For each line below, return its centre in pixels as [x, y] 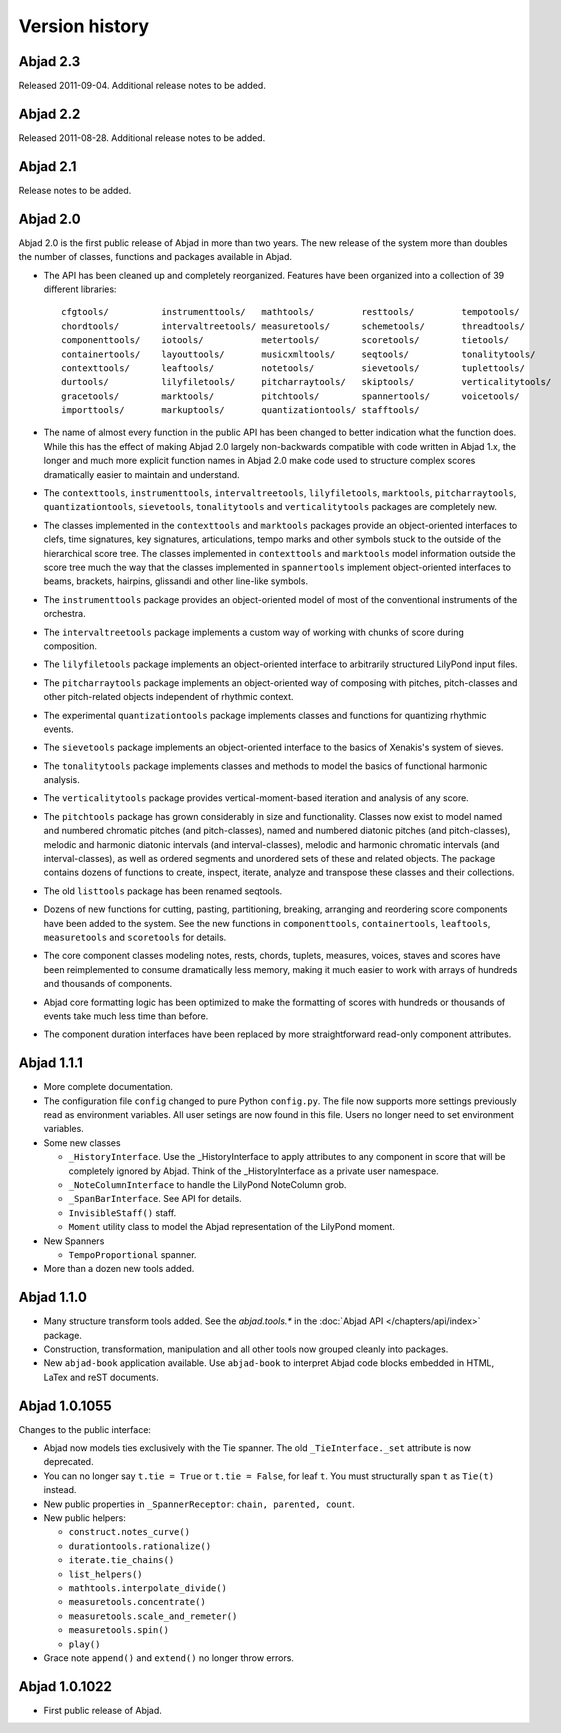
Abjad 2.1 [47, 166]
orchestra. [65, 614]
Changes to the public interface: [85, 1429]
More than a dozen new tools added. [119, 1269]
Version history [84, 26]
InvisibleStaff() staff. [122, 1212]
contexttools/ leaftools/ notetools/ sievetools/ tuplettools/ [293, 368]
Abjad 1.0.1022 [65, 1686]
